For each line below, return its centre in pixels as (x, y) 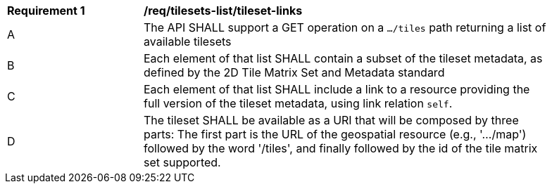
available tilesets (188, 41)
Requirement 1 (46, 11)
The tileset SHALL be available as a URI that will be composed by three (331, 120)
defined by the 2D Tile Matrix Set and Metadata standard (294, 72)
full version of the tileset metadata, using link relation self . (298, 103)
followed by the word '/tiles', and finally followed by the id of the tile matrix (341, 148)
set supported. (182, 162)
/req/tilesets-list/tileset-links (223, 11)
